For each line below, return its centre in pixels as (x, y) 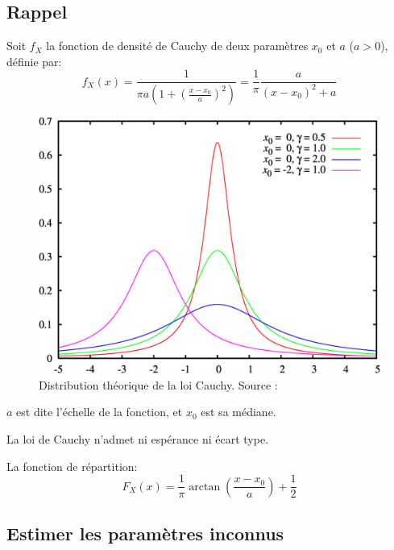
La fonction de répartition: (72, 466)
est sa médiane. (238, 412)
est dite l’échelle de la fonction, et (100, 412)
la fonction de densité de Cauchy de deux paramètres (177, 46)
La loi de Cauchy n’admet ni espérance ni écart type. (138, 439)
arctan (205, 487)
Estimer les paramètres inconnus (145, 533)
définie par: (34, 61)
